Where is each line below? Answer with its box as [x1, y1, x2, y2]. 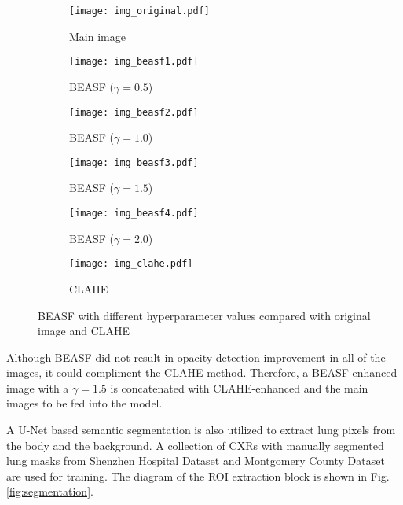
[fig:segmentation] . [6, 483, 93, 499]
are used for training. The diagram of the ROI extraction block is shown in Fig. [6, 467, 390, 484]
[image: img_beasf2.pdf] [69, 106, 199, 118]
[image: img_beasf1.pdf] [69, 56, 199, 68]
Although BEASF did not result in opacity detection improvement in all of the [6, 348, 386, 365]
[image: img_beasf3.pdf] [69, 157, 199, 168]
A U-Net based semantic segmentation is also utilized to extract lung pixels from [6, 422, 396, 438]
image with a [6, 379, 69, 396]
